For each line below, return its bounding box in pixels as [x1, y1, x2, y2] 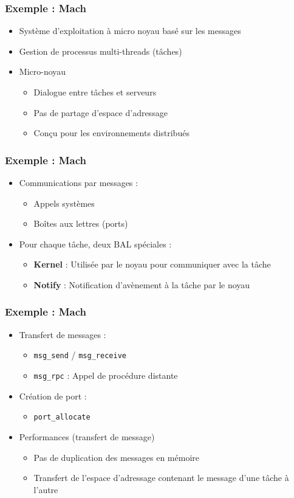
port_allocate [33, 413, 91, 422]
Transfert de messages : [19, 328, 106, 341]
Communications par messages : [19, 176, 138, 188]
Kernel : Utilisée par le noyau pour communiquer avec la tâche [33, 258, 271, 271]
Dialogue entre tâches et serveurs [33, 86, 157, 98]
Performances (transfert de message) [19, 430, 155, 443]
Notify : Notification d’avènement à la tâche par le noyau [33, 278, 250, 291]
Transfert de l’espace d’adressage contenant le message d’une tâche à [33, 471, 289, 484]
